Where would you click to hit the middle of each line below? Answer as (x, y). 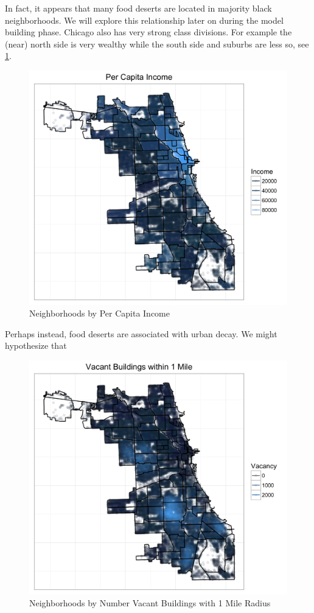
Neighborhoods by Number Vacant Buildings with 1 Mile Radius (150, 603)
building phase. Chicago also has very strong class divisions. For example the (148, 32)
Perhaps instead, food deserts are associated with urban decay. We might (141, 333)
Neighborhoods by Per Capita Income (99, 313)
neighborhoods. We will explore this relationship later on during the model (144, 20)
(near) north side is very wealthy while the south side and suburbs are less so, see (157, 44)
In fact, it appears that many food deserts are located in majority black (138, 8)
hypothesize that (36, 345)
